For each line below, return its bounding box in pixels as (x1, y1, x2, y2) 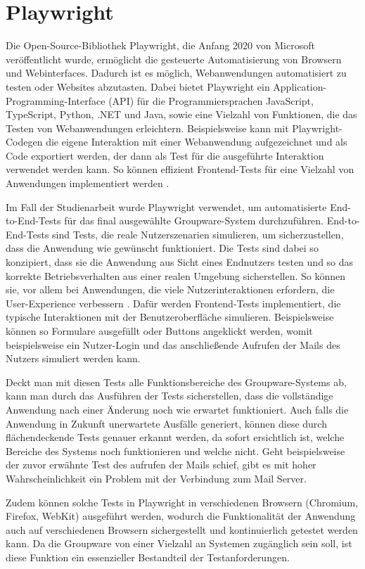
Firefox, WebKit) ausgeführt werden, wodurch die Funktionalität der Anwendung (6, 509, 356, 523)
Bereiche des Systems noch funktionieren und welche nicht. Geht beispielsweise (6, 443, 345, 458)
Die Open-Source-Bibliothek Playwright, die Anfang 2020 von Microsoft (6, 38, 315, 53)
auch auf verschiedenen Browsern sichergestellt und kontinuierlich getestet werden (6, 522, 358, 537)
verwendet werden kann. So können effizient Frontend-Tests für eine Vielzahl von (6, 162, 354, 177)
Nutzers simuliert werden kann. (6, 351, 141, 366)
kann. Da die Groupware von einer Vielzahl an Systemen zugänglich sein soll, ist (6, 536, 352, 551)
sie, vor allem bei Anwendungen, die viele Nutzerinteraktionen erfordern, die (6, 282, 335, 297)
